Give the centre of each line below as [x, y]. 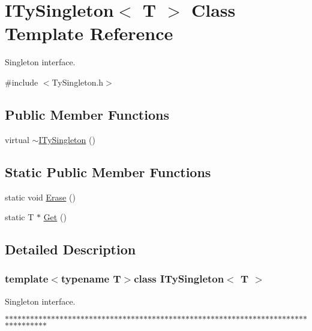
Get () [55, 217]
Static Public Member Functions [108, 171]
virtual [17, 139]
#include [22, 82]
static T [19, 217]
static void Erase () [40, 197]
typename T [91, 279]
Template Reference [89, 33]
